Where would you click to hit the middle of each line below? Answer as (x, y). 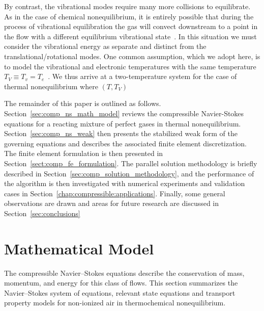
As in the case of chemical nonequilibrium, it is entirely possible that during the (129, 16)
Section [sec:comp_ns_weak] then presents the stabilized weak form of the (121, 133)
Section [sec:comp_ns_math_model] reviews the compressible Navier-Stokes (124, 113)
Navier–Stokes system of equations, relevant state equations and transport (120, 292)
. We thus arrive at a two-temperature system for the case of (142, 76)
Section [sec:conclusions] (42, 213)
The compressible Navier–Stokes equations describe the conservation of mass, (124, 273)
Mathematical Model (79, 248)
